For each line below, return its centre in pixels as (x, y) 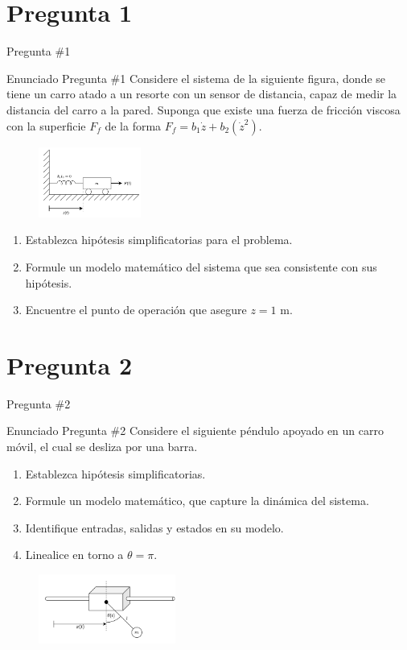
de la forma (133, 125)
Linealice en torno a (74, 555)
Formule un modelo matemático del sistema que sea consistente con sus (201, 266)
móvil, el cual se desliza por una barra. (102, 447)
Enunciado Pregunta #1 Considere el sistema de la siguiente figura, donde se (196, 78)
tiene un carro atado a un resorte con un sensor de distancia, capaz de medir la (202, 94)
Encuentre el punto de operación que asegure (136, 310)
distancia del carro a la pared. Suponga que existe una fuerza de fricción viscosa (203, 109)
